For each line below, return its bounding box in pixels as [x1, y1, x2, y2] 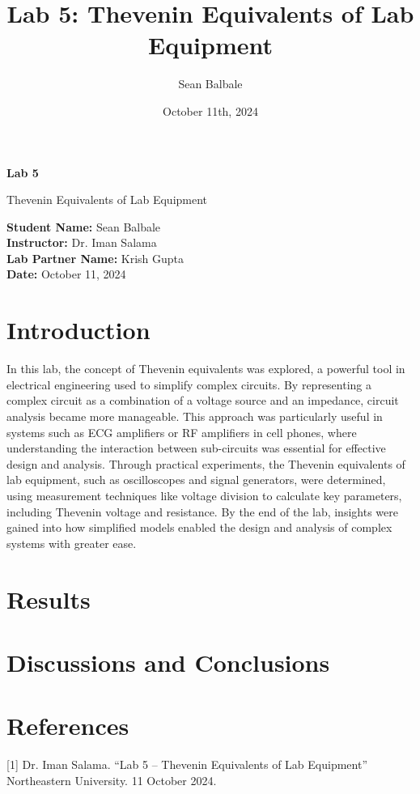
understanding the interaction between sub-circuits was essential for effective [6, 439, 386, 456]
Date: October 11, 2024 [6, 265, 126, 282]
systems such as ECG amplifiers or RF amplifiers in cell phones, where [6, 423, 357, 440]
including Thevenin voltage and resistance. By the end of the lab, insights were [6, 503, 398, 520]
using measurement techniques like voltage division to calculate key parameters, [6, 486, 402, 503]
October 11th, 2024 [163, 102, 258, 119]
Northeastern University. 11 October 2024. [6, 771, 217, 788]
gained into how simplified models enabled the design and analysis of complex [6, 519, 392, 536]
